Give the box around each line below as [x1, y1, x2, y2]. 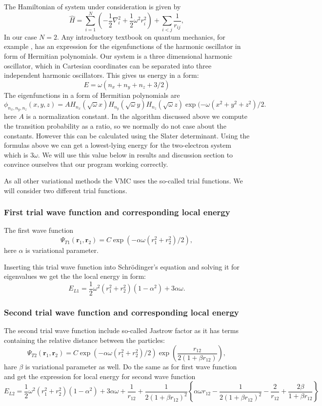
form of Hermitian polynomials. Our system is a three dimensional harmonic [4, 50, 233, 61]
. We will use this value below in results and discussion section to [38, 149, 233, 159]
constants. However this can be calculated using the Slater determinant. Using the [4, 130, 250, 140]
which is [4, 149, 28, 159]
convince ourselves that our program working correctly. [4, 159, 168, 169]
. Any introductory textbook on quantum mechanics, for [57, 31, 225, 42]
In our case [4, 31, 37, 42]
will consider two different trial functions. [4, 185, 127, 195]
